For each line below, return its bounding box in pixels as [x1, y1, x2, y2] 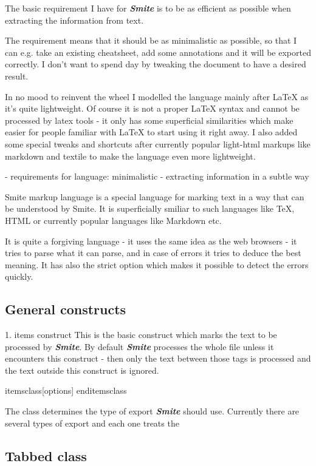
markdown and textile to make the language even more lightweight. [5, 149, 256, 162]
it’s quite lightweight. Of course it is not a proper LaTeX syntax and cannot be [5, 102, 300, 115]
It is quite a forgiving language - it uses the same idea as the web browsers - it [5, 234, 297, 247]
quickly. [5, 270, 33, 283]
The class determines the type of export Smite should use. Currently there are [5, 405, 300, 417]
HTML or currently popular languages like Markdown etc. [5, 214, 222, 226]
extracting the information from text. [5, 13, 144, 26]
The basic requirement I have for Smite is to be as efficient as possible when [5, 2, 291, 14]
